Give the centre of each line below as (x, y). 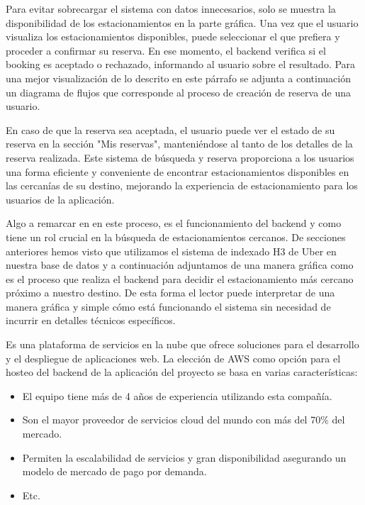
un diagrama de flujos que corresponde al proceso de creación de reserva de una (179, 92)
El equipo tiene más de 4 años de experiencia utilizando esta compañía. (177, 395)
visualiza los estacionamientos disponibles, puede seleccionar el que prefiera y (173, 37)
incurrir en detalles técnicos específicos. (91, 320)
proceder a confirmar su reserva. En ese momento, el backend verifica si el (166, 50)
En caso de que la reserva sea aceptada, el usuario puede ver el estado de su (170, 129)
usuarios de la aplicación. (60, 199)
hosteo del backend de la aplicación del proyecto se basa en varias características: (182, 372)
